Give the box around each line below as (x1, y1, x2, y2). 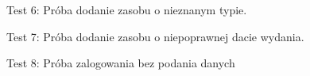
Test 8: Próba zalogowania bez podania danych (6, 55, 235, 71)
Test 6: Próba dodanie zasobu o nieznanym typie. (6, 2, 247, 17)
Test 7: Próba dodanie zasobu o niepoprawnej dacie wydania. (6, 28, 304, 44)
